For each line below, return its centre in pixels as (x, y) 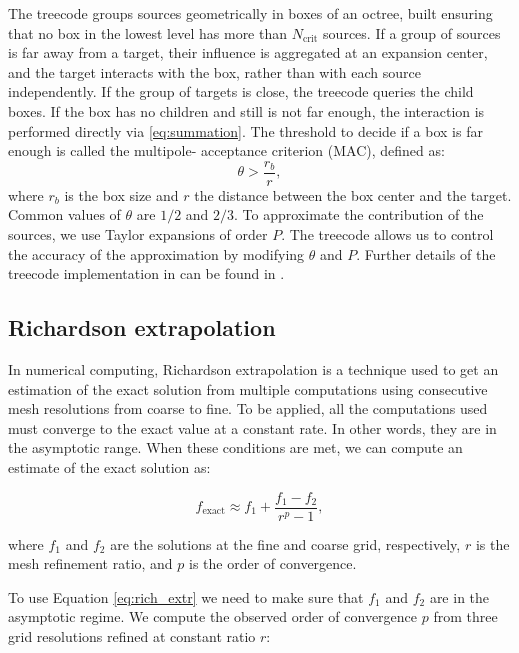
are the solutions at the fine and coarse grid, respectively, (285, 543)
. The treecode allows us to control (387, 234)
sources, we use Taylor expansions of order (138, 234)
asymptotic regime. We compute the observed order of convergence (213, 616)
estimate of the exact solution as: (109, 466)
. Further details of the (426, 253)
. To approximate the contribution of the (359, 214)
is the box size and (121, 194)
